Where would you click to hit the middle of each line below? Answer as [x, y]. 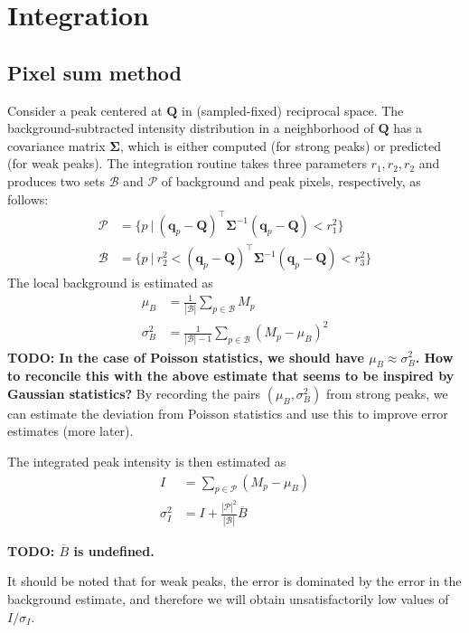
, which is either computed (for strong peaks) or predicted [280, 145]
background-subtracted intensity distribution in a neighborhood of [191, 128]
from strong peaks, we [387, 393]
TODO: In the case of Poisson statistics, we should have [186, 357]
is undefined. [114, 550]
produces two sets [56, 180]
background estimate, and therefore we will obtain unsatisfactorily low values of [228, 598]
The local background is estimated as [110, 283]
